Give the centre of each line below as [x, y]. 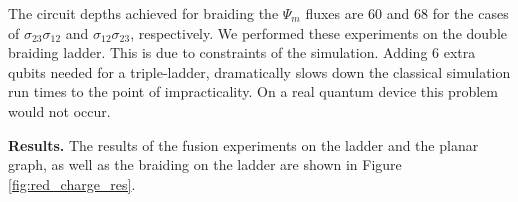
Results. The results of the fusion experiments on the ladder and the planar [243, 144]
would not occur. [59, 110]
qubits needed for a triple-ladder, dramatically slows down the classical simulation [259, 71]
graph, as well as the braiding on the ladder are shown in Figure [205, 164]
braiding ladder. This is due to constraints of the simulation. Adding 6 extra [242, 52]
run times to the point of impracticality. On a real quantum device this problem [253, 91]
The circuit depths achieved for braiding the [143, 13]
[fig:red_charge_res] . [72, 183]
